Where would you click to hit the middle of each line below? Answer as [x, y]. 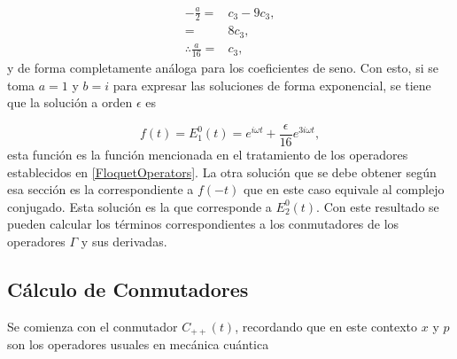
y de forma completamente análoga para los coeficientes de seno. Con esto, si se [223, 68]
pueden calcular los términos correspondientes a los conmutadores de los [203, 224]
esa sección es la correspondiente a [101, 189]
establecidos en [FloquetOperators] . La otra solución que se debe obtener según [222, 172]
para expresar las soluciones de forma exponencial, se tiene [272, 85]
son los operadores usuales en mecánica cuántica [138, 344]
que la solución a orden [70, 102]
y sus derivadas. [124, 242]
